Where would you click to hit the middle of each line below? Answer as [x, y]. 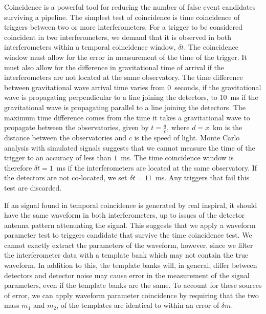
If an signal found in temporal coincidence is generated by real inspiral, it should [131, 205]
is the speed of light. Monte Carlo [187, 137]
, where [178, 127]
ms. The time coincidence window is [177, 158]
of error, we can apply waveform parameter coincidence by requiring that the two [131, 295]
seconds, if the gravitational [218, 87]
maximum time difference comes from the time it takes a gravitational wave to [127, 117]
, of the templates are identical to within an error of [138, 305]
